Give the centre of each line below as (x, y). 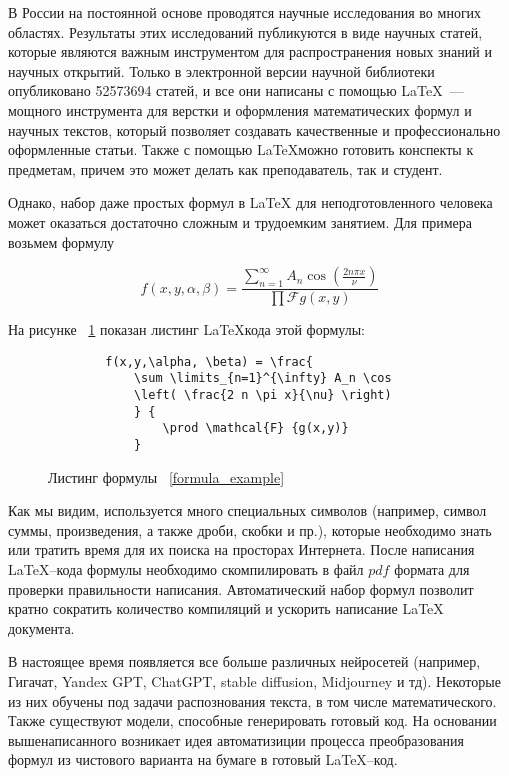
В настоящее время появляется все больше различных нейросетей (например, (244, 661)
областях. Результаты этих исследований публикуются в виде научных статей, (245, 31)
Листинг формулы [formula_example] (166, 476)
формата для (432, 569)
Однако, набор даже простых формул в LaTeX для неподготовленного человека (250, 202)
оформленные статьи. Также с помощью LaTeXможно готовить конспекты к (241, 149)
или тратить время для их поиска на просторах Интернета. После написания (241, 549)
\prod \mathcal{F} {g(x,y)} (255, 428)
